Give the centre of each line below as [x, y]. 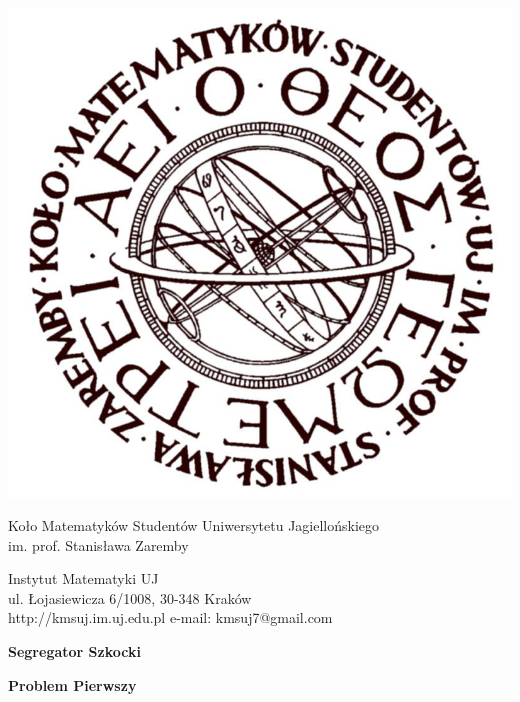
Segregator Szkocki [74, 651]
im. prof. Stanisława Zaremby [98, 544]
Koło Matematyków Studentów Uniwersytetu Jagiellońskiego [194, 525]
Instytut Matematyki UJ [83, 578]
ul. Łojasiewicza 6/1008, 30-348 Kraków [130, 597]
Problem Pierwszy [72, 684]
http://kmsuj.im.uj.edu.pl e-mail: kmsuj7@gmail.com [170, 617]
